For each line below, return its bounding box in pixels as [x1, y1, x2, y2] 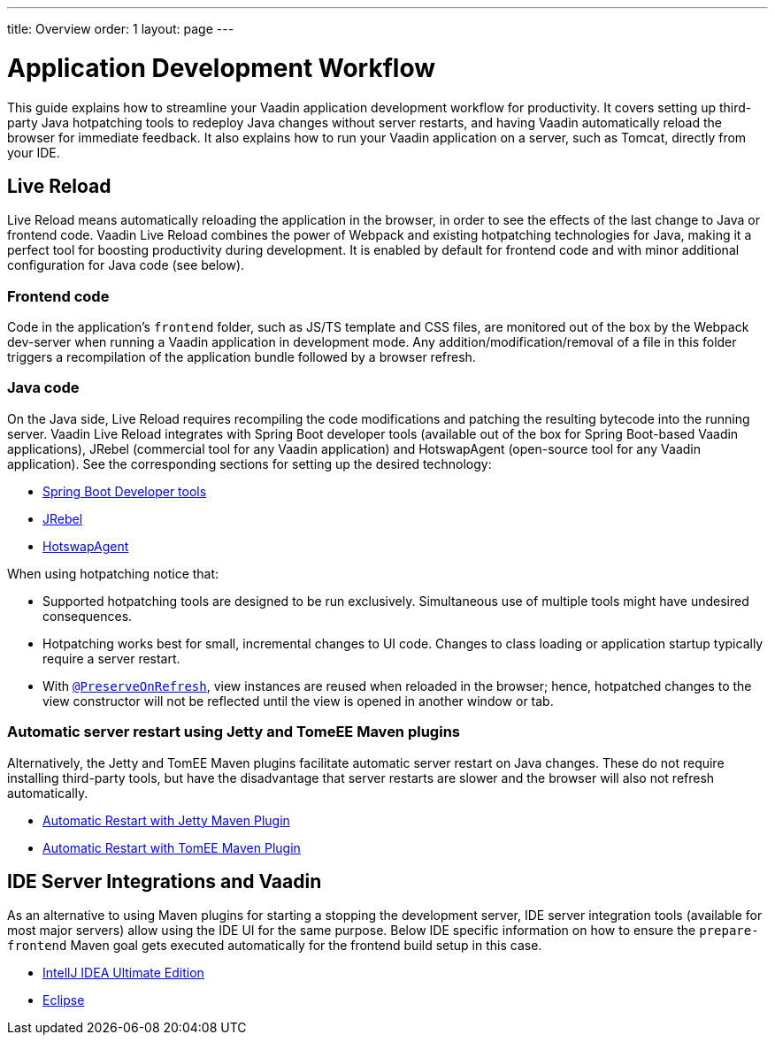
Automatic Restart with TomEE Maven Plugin [42, 839, 301, 855]
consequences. [42, 608, 133, 624]
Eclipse [42, 992, 85, 1008]
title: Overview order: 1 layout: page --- [7, 21, 234, 36]
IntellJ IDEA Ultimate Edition [42, 965, 204, 981]
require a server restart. [42, 650, 180, 666]
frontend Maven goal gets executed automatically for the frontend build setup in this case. [7, 938, 542, 954]
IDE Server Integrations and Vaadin [7, 870, 322, 893]
